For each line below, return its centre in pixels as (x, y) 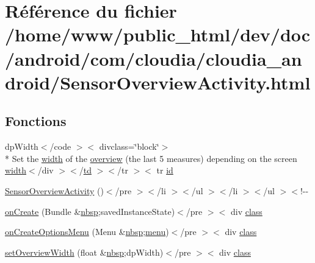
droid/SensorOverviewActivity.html (158, 82)
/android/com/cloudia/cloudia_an (154, 58)
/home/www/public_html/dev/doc (158, 34)
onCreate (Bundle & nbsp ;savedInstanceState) (90, 211)
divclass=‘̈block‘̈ (129, 146)
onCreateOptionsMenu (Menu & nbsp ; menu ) (87, 232)
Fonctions (36, 121)
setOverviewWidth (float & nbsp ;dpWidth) (84, 252)
